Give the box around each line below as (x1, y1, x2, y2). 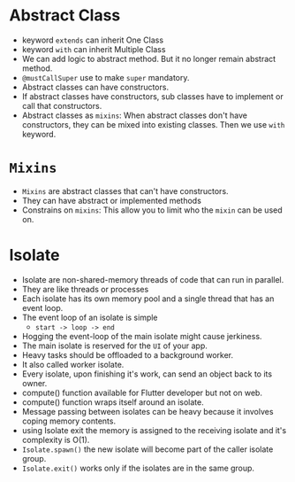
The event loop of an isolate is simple (21, 312, 158, 323)
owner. (21, 377, 48, 388)
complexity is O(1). (21, 434, 90, 445)
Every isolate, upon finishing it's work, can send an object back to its (21, 369, 272, 379)
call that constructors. (21, 100, 102, 111)
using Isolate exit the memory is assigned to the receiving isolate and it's (21, 424, 287, 435)
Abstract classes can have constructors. (21, 82, 170, 92)
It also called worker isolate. (21, 359, 125, 369)
